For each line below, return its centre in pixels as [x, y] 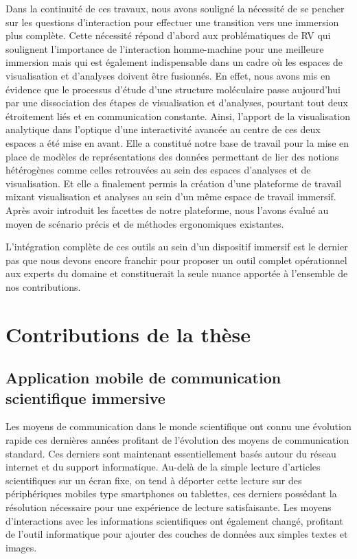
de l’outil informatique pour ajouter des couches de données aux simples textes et [177, 534]
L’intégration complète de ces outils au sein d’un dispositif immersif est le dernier [177, 247]
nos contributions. [43, 286]
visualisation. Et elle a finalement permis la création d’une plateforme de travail [174, 183]
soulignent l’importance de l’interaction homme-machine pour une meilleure [165, 48]
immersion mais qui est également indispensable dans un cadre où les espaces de [174, 62]
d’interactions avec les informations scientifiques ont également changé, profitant [174, 520]
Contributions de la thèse [128, 334]
